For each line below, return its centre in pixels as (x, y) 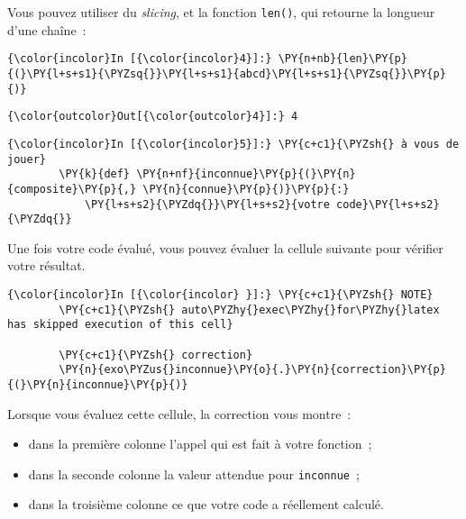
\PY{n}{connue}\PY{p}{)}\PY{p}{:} (246, 189)
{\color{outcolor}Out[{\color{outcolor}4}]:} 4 (153, 117)
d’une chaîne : (47, 29)
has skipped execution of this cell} (120, 325)
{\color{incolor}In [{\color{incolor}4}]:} (140, 59)
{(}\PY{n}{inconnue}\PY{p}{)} (98, 384)
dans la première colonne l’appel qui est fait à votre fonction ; (200, 444)
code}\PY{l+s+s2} (388, 204)
